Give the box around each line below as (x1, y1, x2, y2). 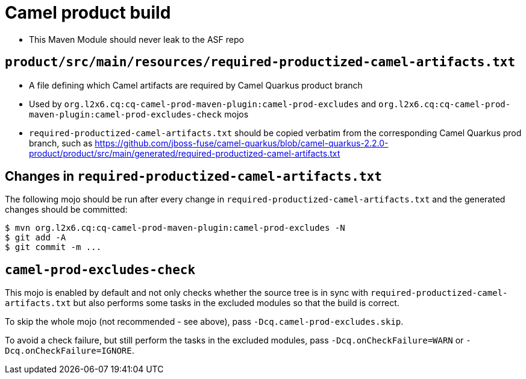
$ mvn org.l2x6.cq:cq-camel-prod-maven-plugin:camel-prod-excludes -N (5, 223, 345, 233)
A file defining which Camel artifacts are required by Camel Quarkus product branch (29, 80, 363, 90)
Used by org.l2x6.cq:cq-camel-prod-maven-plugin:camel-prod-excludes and (29, 98, 377, 109)
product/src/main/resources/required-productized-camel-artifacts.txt (5, 55, 516, 70)
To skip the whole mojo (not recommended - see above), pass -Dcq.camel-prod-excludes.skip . (5, 316, 404, 327)
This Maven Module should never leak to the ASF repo (29, 34, 244, 45)
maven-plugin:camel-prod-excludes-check (29, 109, 222, 119)
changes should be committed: (5, 204, 128, 215)
